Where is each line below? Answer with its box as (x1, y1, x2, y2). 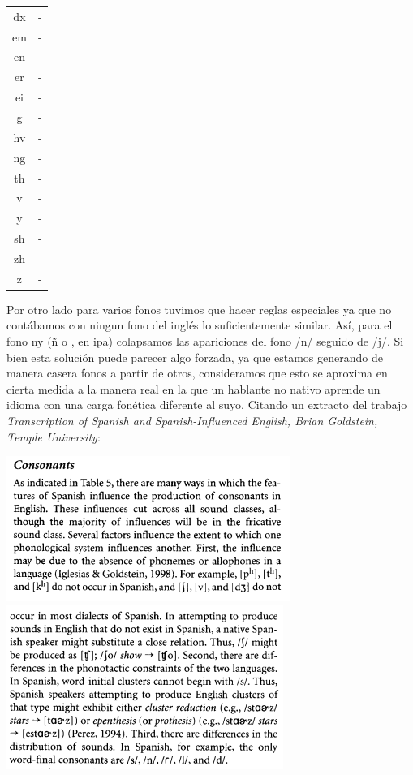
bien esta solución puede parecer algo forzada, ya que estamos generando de (6, 348, 383, 365)
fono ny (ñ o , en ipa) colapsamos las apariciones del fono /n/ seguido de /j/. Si (6, 333, 404, 349)
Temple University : (6, 428, 101, 445)
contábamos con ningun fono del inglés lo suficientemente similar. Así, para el (6, 316, 393, 334)
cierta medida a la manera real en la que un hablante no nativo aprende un (6, 380, 381, 397)
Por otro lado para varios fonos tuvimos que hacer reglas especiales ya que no (6, 300, 392, 317)
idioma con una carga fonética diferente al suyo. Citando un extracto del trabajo (6, 396, 407, 413)
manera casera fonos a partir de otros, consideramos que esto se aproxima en (6, 364, 388, 381)
